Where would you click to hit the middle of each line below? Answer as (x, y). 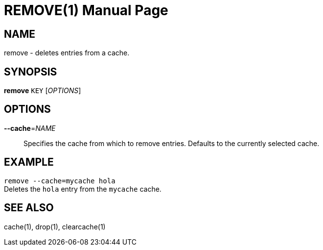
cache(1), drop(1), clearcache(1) (55, 226)
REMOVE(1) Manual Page (86, 10)
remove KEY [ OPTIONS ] (43, 91)
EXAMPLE (29, 162)
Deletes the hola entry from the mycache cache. (83, 189)
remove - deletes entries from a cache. (67, 53)
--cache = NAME (30, 128)
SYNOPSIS (31, 72)
